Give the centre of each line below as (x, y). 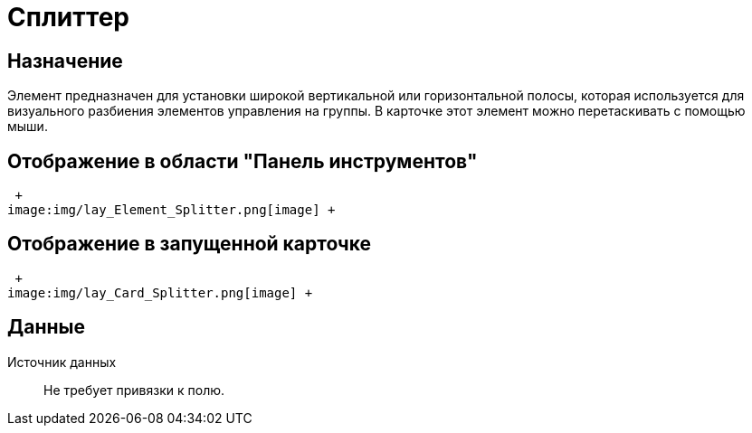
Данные (46, 327)
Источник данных (62, 362)
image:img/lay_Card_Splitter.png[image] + (160, 292)
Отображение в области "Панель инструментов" (243, 161)
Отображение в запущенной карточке (190, 244)
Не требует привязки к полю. (134, 390)
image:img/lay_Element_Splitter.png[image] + (171, 210)
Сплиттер (68, 17)
